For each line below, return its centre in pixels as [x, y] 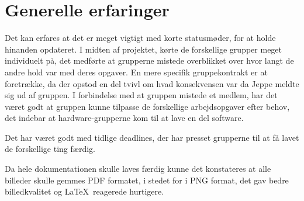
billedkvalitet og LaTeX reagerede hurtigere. [84, 191]
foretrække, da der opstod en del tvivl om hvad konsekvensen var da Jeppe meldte [152, 83]
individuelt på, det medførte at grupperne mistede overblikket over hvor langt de [149, 60]
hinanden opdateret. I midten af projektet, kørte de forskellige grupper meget [144, 49]
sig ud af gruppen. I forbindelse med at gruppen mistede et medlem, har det [141, 95]
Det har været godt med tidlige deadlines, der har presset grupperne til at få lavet [152, 137]
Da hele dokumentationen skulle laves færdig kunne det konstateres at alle [138, 169]
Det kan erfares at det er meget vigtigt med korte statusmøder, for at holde [140, 38]
